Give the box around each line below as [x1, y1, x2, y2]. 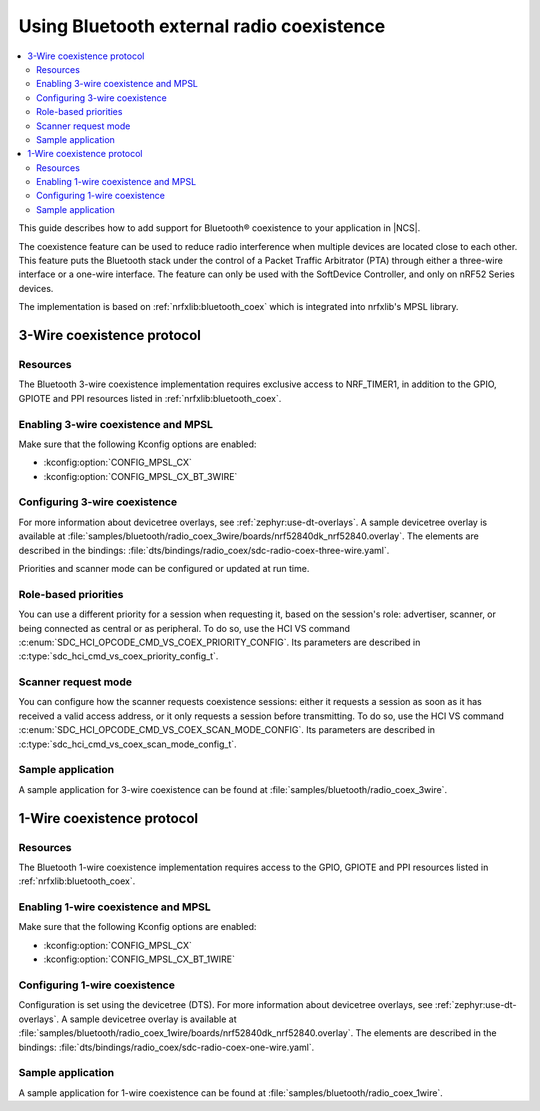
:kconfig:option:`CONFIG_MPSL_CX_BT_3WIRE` [43, 470, 238, 482]
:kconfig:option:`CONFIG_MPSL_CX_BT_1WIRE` [43, 953, 235, 965]
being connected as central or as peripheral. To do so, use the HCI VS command [18, 622, 350, 634]
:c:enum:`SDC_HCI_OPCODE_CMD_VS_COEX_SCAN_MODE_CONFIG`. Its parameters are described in [18, 724, 435, 736]
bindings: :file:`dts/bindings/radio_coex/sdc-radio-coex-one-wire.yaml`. [18, 1041, 315, 1053]
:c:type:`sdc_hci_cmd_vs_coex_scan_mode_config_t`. [18, 738, 237, 750]
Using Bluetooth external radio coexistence [18, 15, 386, 37]
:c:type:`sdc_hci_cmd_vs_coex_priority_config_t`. [18, 650, 219, 662]
